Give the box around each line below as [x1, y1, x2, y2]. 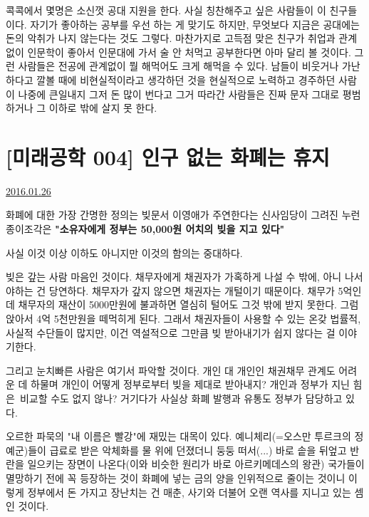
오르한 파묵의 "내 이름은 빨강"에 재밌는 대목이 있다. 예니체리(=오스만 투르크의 [6, 429, 351, 444]
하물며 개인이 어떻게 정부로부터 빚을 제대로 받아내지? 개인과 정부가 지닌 [31, 377, 350, 392]
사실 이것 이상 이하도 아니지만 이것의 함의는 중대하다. [6, 245, 243, 260]
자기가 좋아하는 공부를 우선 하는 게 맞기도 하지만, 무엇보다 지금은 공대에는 [30, 16, 360, 31]
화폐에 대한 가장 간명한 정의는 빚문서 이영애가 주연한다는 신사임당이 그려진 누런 [6, 207, 360, 222]
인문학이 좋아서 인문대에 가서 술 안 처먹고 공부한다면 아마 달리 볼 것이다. [27, 44, 351, 59]
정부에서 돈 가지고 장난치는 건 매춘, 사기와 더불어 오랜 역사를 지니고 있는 [27, 484, 351, 499]
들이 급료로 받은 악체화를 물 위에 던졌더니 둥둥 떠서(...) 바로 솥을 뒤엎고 [28, 442, 347, 457]
